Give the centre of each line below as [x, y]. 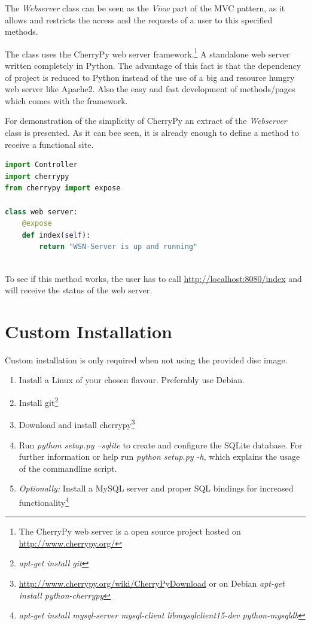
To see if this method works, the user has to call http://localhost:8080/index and [153, 278]
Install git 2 [39, 401]
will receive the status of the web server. [79, 290]
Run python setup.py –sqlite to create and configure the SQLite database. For [161, 445]
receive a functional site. [49, 144]
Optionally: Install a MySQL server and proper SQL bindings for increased [156, 488]
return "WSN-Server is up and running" [118, 247]
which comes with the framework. [66, 100]
